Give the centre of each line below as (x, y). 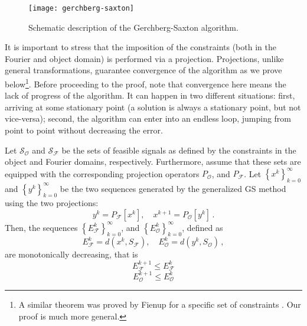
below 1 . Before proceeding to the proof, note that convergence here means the (146, 83)
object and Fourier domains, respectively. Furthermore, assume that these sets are (153, 162)
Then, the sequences (41, 227)
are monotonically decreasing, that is (71, 254)
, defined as (203, 227)
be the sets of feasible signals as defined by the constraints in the (179, 150)
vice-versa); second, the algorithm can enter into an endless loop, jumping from (148, 118)
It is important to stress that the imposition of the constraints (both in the (141, 47)
